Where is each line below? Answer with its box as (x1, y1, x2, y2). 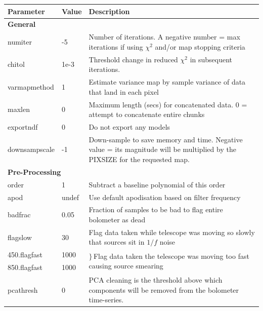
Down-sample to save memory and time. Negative (89, 134, 243, 144)
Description (89, 6, 130, 16)
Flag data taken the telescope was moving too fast (93, 250, 249, 261)
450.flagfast (8, 249, 42, 260)
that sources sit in (89, 237, 145, 247)
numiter (8, 36, 32, 47)
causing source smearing (89, 260, 163, 271)
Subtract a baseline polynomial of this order (89, 179, 226, 189)
